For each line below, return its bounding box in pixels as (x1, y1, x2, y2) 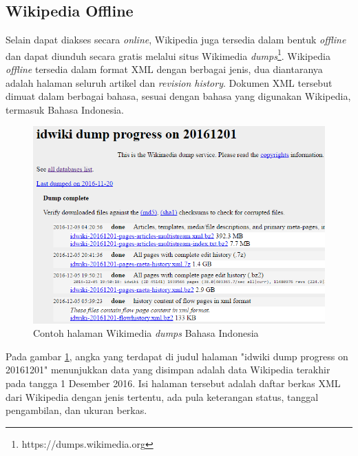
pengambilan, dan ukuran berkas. (6, 403, 147, 417)
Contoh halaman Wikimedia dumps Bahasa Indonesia (33, 326, 259, 340)
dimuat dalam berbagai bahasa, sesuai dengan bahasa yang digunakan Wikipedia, (6, 89, 351, 103)
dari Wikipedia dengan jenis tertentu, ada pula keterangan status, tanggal (6, 389, 319, 404)
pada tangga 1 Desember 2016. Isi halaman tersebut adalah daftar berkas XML (6, 375, 341, 390)
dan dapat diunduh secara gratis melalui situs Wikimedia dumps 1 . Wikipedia (6, 46, 330, 63)
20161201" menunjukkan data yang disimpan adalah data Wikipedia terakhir (6, 362, 330, 377)
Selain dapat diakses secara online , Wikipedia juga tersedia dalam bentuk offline (6, 32, 346, 47)
